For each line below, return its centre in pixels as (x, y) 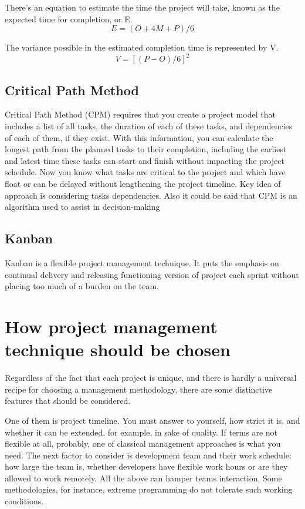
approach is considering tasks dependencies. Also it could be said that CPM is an (151, 195)
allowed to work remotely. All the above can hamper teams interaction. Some (143, 478)
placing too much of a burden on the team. (82, 286)
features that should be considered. (68, 401)
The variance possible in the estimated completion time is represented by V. (142, 47)
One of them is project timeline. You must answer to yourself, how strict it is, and (152, 420)
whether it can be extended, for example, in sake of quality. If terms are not (141, 432)
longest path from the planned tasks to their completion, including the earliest (146, 149)
